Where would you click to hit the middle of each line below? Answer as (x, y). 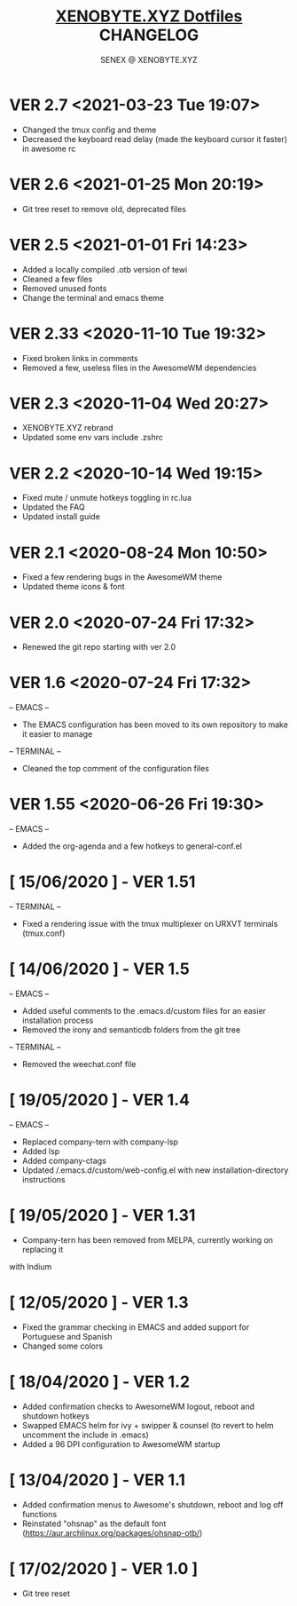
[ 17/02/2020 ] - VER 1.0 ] (103, 1568)
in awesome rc (49, 148)
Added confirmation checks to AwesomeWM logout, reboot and (138, 1406)
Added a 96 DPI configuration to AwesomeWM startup (121, 1444)
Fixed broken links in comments (80, 358)
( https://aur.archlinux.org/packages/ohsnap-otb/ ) (112, 1532)
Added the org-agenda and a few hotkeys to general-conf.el (132, 846)
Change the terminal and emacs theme (93, 297)
